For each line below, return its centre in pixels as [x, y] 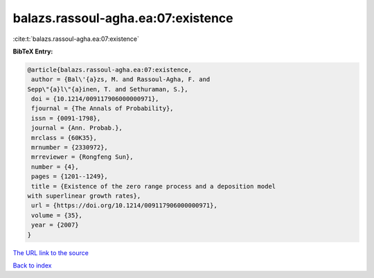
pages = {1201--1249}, [70, 176]
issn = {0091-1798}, [66, 118]
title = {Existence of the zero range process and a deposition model [154, 186]
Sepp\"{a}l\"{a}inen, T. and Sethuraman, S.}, [108, 89]
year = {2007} [55, 225]
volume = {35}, [57, 215]
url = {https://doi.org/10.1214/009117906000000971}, [124, 206]
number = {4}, [55, 167]
